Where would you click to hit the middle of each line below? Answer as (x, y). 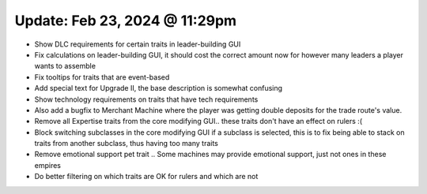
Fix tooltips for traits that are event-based (102, 77)
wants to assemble (65, 66)
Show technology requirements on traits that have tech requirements (146, 99)
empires (47, 165)
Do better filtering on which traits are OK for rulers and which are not (146, 177)
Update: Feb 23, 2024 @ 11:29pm (126, 21)
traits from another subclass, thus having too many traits (127, 144)
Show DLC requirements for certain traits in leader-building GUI (138, 44)
